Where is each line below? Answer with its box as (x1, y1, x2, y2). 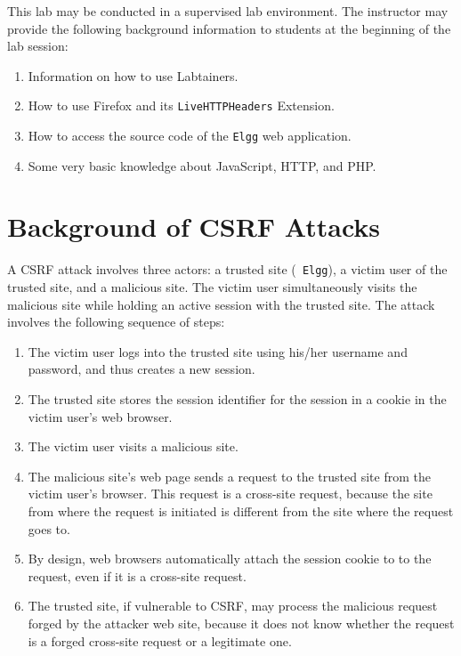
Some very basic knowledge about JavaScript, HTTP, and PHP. (28, 156, 376, 174)
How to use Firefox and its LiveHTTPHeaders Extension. (28, 96, 335, 115)
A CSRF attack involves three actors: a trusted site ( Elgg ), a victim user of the (7, 260, 448, 279)
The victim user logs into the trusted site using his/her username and (28, 342, 408, 360)
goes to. (28, 519, 70, 538)
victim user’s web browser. (28, 407, 173, 425)
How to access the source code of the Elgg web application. (28, 126, 352, 145)
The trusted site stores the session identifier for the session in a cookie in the (28, 390, 447, 409)
